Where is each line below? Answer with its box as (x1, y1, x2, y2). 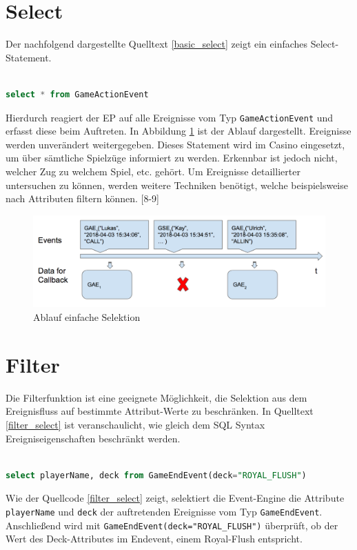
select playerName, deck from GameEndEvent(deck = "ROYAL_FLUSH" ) (6, 470, 307, 480)
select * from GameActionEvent (6, 89, 149, 99)
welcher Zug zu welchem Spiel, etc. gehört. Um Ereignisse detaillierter (6, 164, 300, 178)
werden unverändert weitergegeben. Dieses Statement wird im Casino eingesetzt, (6, 137, 345, 151)
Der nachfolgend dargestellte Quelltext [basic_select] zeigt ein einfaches (6, 37, 308, 51)
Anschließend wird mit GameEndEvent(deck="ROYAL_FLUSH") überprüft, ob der (6, 518, 338, 532)
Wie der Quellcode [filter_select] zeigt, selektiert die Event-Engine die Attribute (6, 491, 345, 505)
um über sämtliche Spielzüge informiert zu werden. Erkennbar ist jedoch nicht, (6, 150, 338, 165)
